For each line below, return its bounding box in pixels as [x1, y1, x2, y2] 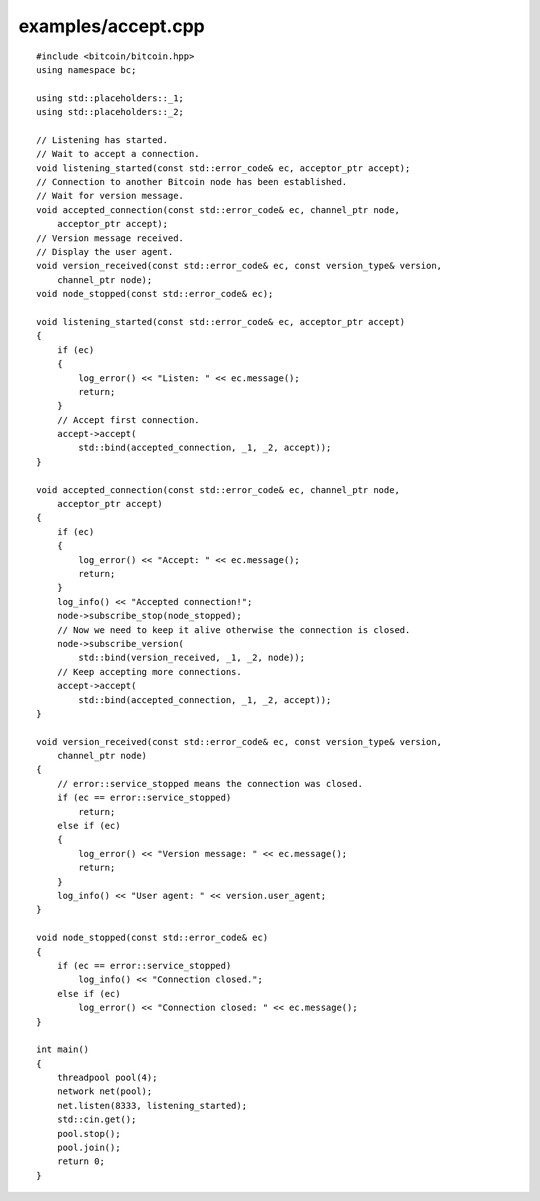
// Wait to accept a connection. [36, 148, 200, 160]
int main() [36, 1044, 90, 1055]
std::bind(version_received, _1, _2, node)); [78, 652, 305, 664]
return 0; [56, 1156, 105, 1167]
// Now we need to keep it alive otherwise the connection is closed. [56, 624, 411, 635]
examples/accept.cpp [18, 15, 205, 37]
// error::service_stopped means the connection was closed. [56, 778, 364, 789]
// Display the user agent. [36, 246, 174, 258]
